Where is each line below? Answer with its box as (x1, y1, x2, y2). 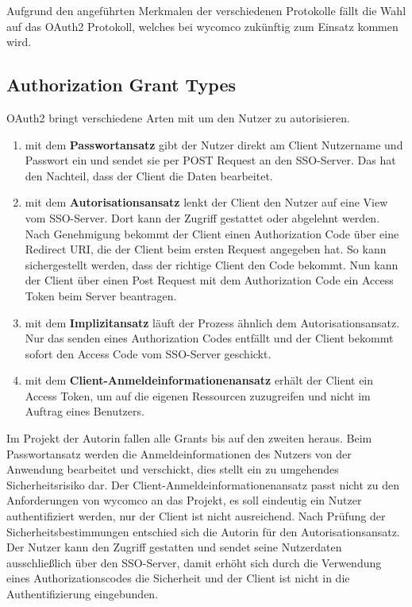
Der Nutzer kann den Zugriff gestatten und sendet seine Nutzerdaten (6, 539, 342, 555)
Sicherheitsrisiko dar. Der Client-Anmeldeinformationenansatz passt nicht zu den (6, 476, 400, 493)
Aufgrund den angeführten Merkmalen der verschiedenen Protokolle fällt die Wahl (6, 2, 406, 18)
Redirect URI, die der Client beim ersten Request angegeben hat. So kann (25, 241, 387, 257)
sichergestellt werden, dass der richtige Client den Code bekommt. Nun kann (25, 256, 399, 273)
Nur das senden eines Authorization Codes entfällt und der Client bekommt (25, 330, 394, 346)
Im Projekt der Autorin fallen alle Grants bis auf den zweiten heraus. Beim (6, 430, 372, 447)
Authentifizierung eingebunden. (6, 586, 159, 602)
